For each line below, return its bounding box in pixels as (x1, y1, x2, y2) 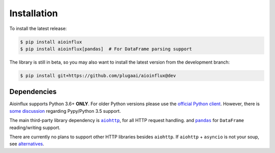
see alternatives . (9, 141, 44, 147)
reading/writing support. (9, 125, 61, 131)
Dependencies (9, 87, 57, 96)
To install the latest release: (9, 25, 67, 32)
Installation (9, 8, 58, 19)
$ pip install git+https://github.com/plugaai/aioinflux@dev (20, 73, 176, 78)
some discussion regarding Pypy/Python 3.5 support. (9, 108, 121, 114)
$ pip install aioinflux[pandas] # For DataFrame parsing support (20, 46, 193, 52)
